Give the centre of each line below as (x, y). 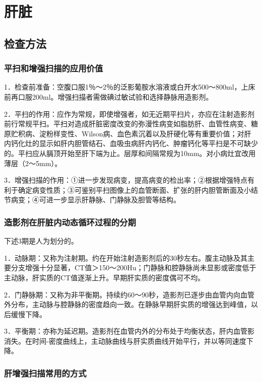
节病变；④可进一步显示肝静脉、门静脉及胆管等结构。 (92, 200)
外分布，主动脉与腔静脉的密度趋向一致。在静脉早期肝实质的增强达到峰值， (127, 304)
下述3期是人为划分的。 (41, 241)
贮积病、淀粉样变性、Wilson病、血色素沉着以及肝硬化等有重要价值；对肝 (131, 133)
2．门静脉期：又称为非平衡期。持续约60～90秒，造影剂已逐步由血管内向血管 (129, 294)
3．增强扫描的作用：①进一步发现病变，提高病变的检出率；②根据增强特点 (126, 180)
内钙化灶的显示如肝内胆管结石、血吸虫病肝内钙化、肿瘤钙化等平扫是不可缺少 (131, 143)
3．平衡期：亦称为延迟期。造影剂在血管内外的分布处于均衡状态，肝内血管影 (129, 331)
